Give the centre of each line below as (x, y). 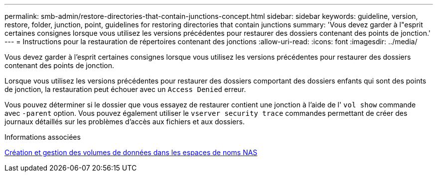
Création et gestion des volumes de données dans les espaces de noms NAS (131, 152)
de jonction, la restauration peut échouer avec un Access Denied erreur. (125, 89)
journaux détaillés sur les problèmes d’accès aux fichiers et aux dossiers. (125, 122)
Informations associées (43, 137)
